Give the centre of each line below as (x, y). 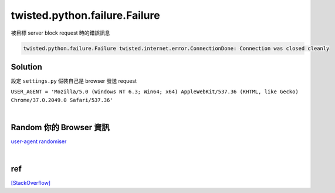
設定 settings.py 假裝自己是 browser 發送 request (74, 81)
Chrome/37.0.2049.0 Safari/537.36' (62, 100)
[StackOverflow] (31, 183)
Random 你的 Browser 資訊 (60, 128)
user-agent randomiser (39, 141)
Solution (26, 67)
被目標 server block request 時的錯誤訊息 (61, 33)
